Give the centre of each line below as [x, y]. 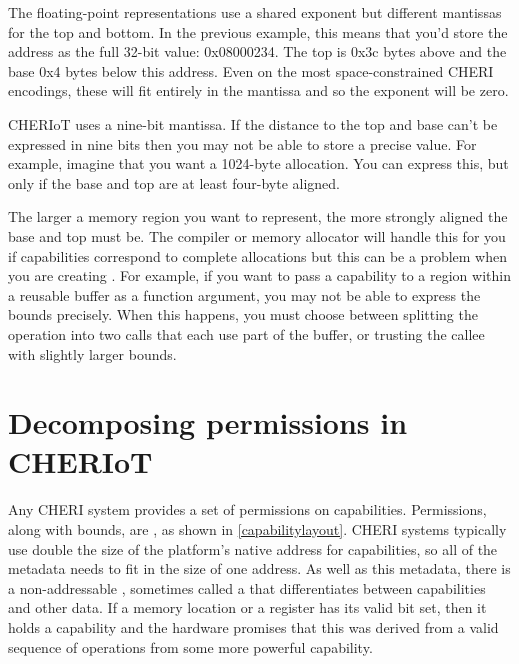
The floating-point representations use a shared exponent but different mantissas [255, 12]
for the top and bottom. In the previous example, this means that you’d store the [258, 31]
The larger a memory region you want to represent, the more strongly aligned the [258, 216]
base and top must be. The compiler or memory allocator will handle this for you [257, 235]
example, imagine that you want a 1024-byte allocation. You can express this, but [258, 163]
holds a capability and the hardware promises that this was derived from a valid [253, 626]
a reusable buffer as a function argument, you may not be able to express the [244, 294]
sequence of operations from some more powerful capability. [190, 646]
